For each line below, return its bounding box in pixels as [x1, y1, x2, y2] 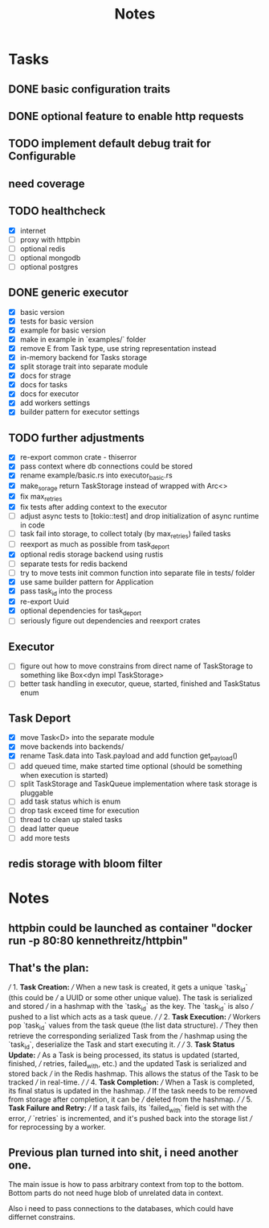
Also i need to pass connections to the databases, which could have [8, 1203, 234, 1213]
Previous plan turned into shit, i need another [8, 1145, 238, 1160]
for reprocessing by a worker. [8, 1123, 106, 1132]
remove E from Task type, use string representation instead [19, 343, 217, 353]
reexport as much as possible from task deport [19, 539, 170, 551]
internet [19, 225, 47, 235]
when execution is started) [19, 771, 108, 780]
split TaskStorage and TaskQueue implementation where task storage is [19, 779, 258, 789]
